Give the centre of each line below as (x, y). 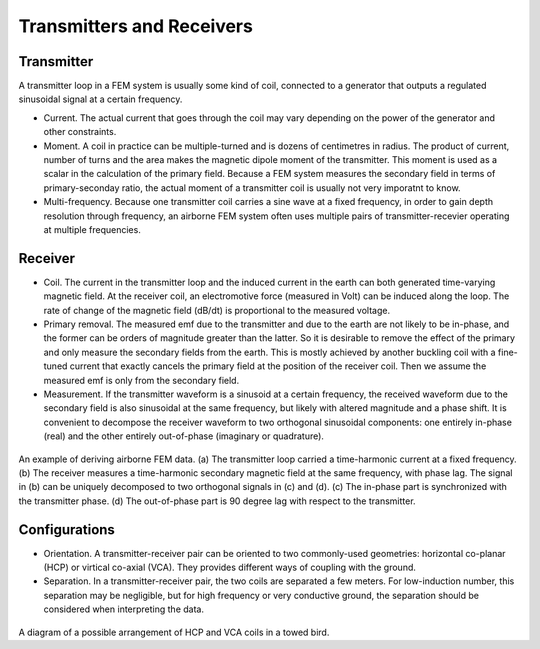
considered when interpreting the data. (124, 609)
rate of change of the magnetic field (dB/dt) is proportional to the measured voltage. (216, 310)
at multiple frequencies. (92, 229)
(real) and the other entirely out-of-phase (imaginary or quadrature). (184, 436)
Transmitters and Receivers (136, 26)
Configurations (66, 529)
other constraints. (80, 132)
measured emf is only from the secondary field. (141, 380)
